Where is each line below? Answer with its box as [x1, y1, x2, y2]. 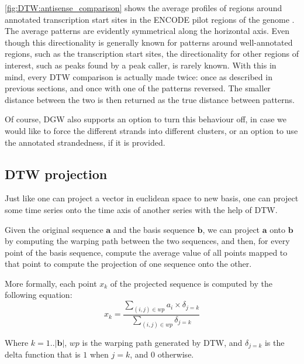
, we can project [202, 223, 260, 235]
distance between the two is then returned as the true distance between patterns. [5, 93, 295, 105]
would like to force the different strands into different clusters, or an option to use [5, 124, 298, 136]
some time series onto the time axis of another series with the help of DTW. [5, 203, 278, 215]
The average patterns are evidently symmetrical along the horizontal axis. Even [5, 25, 290, 37]
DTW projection [5, 164, 108, 183]
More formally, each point [5, 277, 97, 289]
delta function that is [5, 348, 81, 360]
